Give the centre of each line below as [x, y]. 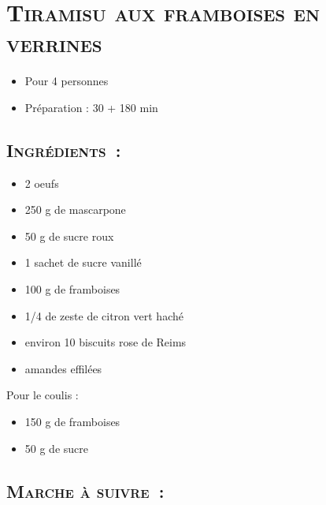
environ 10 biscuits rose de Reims [106, 342]
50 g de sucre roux [69, 236]
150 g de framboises [72, 422]
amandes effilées [63, 368]
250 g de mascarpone [75, 209]
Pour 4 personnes [67, 81]
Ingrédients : [64, 150]
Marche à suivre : [85, 490]
